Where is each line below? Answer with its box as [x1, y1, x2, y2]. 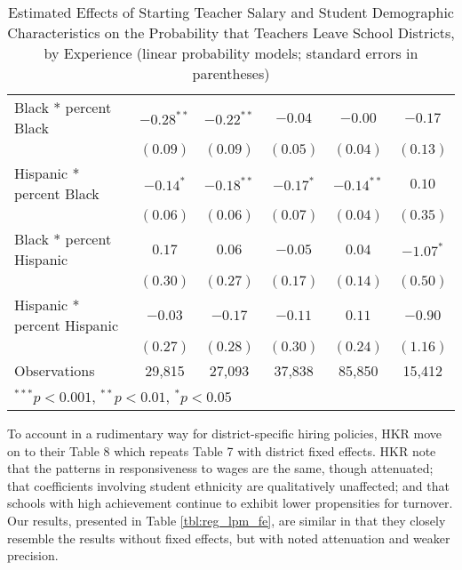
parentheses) [192, 63, 270, 84]
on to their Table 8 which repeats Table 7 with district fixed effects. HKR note [7, 441, 436, 460]
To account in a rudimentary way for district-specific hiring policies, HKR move [7, 424, 442, 442]
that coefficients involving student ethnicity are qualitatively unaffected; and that [7, 476, 450, 494]
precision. [7, 546, 59, 565]
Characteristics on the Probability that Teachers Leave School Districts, [7, 22, 455, 43]
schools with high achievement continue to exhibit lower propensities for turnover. [7, 494, 453, 512]
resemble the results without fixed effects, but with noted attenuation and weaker [7, 528, 450, 547]
